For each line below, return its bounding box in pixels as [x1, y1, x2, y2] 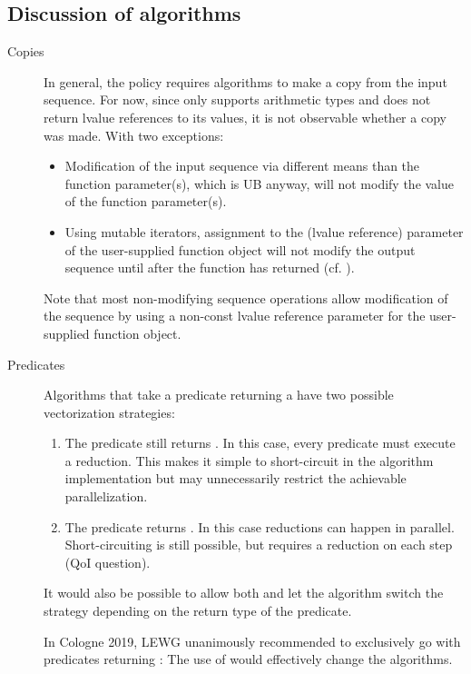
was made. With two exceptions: [44, 125, 224, 144]
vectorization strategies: [44, 402, 175, 421]
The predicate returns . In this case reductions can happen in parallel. [64, 517, 455, 536]
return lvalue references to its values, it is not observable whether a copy [44, 107, 446, 126]
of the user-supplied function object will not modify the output [64, 240, 416, 259]
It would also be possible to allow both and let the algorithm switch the [44, 583, 444, 602]
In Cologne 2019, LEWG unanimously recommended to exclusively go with [44, 631, 461, 650]
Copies [7, 42, 44, 61]
